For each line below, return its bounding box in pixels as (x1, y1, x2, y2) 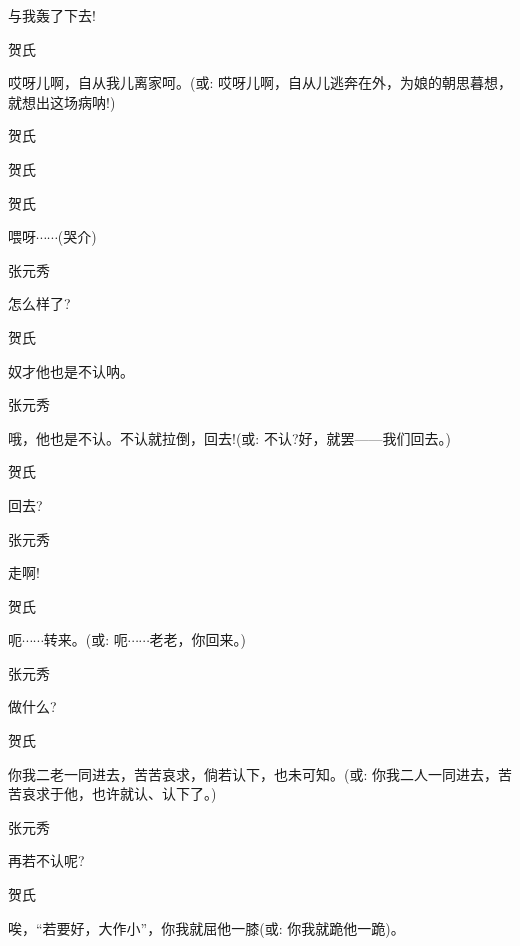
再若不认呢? (8, 850, 85, 871)
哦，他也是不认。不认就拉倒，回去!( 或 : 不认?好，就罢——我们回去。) (8, 427, 451, 448)
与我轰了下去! (8, 5, 96, 25)
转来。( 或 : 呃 (43, 629, 128, 650)
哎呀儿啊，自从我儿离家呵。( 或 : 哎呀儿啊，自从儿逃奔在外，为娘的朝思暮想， (8, 72, 513, 93)
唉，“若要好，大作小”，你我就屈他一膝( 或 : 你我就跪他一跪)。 (8, 917, 405, 938)
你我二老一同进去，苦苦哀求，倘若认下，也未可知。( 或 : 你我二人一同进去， (8, 763, 499, 784)
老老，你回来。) (149, 629, 246, 650)
